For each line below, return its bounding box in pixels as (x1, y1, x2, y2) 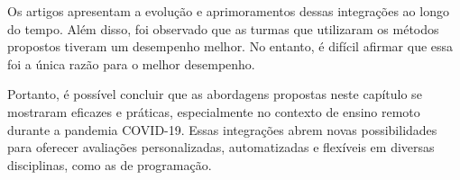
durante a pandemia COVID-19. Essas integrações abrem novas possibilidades (7, 120, 437, 139)
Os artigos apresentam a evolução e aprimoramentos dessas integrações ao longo (7, 2, 449, 20)
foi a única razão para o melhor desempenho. (7, 54, 255, 73)
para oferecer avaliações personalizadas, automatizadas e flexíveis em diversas (7, 138, 435, 157)
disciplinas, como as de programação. (7, 155, 212, 174)
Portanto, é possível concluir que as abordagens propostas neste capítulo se (7, 85, 422, 103)
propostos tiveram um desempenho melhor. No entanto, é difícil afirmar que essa (7, 37, 454, 56)
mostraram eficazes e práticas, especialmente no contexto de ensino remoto (7, 102, 420, 121)
